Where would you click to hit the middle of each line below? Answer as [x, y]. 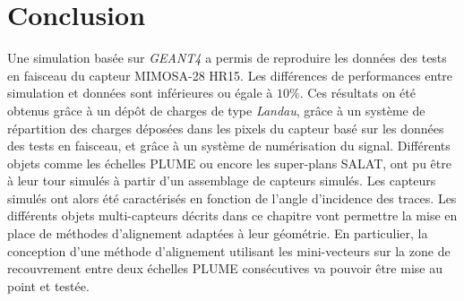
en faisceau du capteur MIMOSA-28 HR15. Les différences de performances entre [230, 75]
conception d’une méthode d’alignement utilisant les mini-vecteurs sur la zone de [229, 250]
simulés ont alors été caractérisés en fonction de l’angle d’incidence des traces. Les [232, 198]
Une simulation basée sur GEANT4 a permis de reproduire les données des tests [227, 58]
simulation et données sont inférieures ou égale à [140, 93]
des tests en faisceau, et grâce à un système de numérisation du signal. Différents [229, 146]
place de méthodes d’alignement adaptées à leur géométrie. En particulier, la [218, 233]
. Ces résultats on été [358, 93]
